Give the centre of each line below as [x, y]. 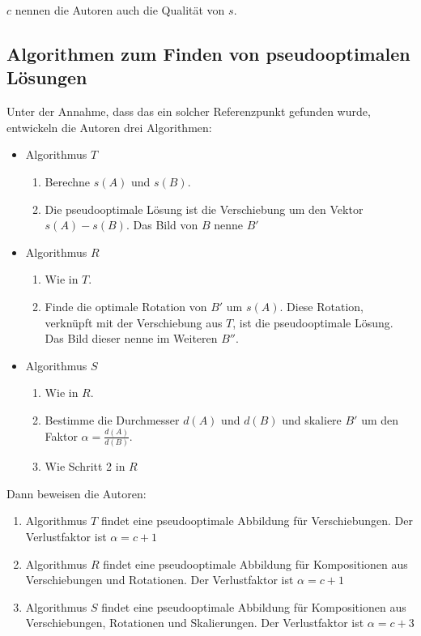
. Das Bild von [162, 225]
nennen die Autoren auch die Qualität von [120, 10]
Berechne [68, 181]
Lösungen [47, 77]
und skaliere [312, 419]
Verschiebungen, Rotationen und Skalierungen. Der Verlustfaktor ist [195, 623]
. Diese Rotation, [322, 306]
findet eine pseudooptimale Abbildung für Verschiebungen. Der [257, 521]
